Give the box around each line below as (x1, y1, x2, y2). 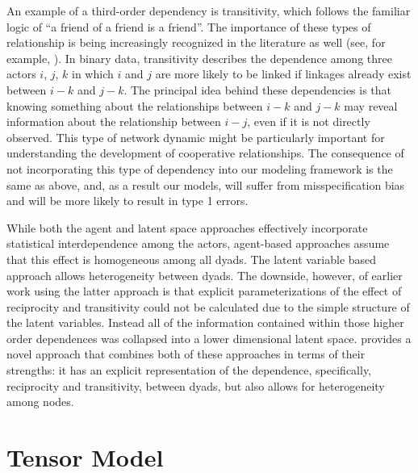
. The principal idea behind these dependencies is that (123, 81, 392, 98)
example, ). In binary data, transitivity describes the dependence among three (6, 49, 392, 66)
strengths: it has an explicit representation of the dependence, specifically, (6, 362, 372, 379)
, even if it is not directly (247, 113, 370, 130)
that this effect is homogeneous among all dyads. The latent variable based (6, 250, 377, 267)
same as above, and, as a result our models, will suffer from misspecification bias (6, 176, 405, 193)
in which (72, 65, 114, 82)
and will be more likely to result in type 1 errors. (6, 192, 249, 209)
